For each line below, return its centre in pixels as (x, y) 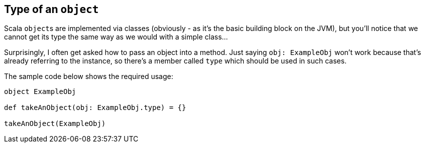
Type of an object (51, 9)
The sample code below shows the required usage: (89, 76)
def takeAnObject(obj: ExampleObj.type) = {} (95, 108)
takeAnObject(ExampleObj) (55, 124)
